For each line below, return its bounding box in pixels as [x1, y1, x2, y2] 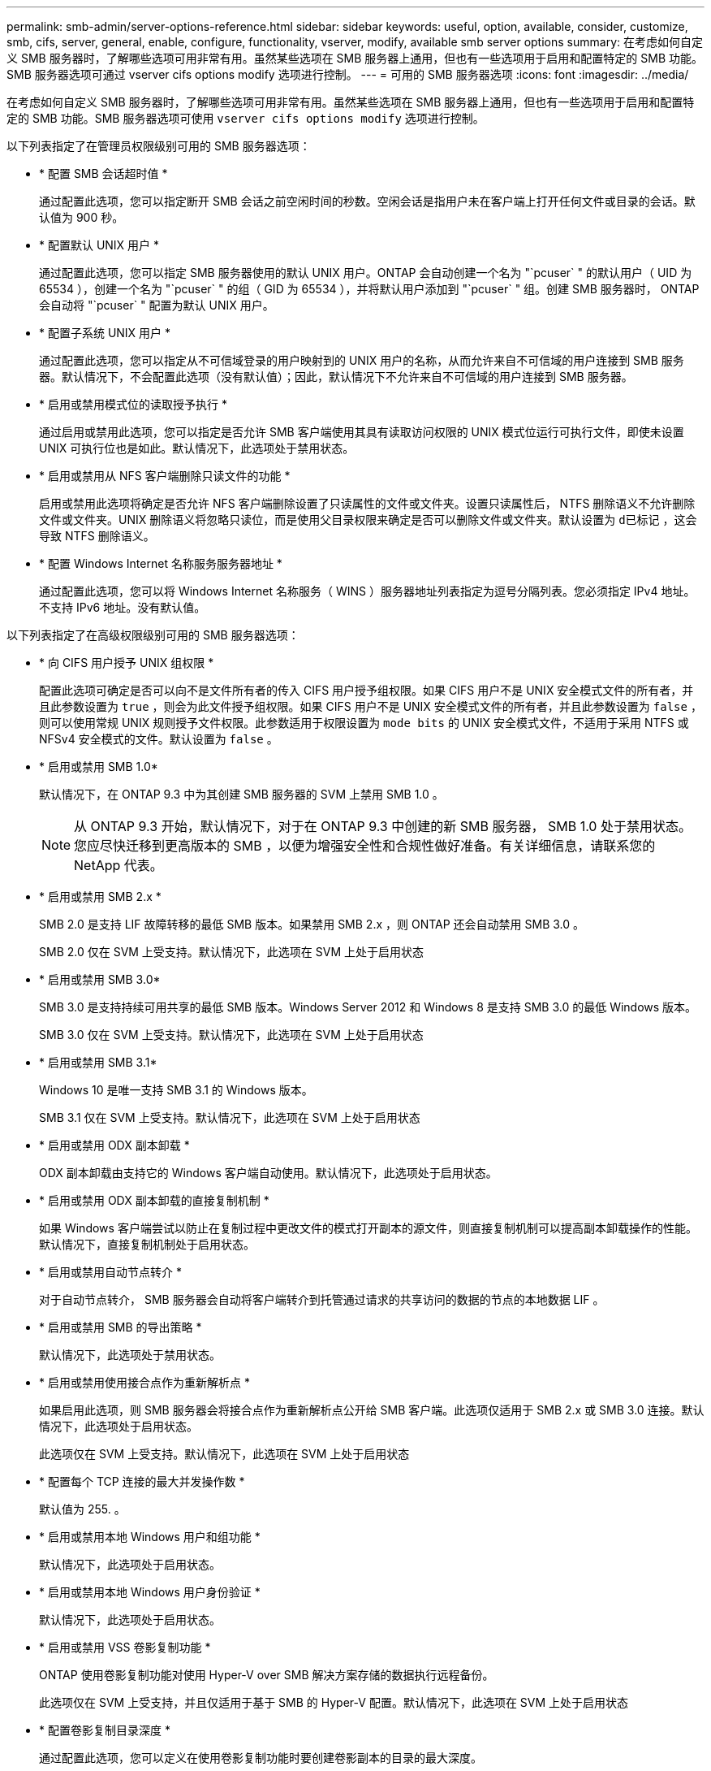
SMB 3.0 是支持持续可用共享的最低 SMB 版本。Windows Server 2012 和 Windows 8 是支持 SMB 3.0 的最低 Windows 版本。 [39, 1000, 697, 1014]
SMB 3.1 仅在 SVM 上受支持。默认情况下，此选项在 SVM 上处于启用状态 [39, 1111, 420, 1124]
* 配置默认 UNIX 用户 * [39, 238, 160, 252]
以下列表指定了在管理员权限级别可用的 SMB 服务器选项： [6, 139, 311, 153]
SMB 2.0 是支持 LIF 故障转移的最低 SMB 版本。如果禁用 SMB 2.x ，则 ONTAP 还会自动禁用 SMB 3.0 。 [39, 917, 585, 931]
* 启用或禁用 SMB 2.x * [39, 890, 162, 903]
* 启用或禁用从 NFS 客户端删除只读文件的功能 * [39, 469, 291, 483]
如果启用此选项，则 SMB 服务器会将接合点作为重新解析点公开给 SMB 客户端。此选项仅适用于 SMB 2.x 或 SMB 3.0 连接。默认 [39, 1403, 705, 1417]
